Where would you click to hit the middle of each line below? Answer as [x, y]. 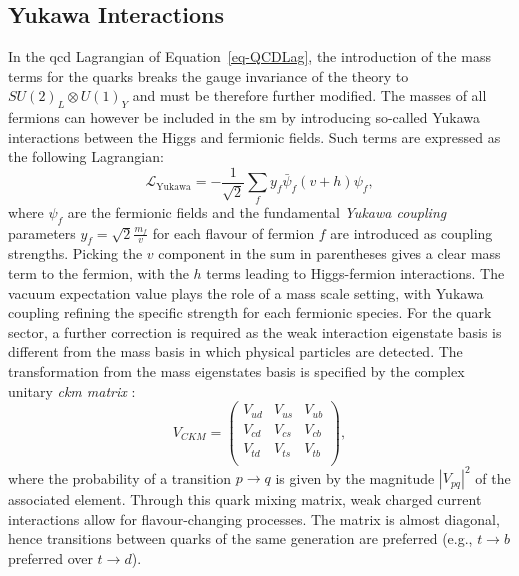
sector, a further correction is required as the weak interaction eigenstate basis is [255, 331]
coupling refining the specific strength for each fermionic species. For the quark [250, 312]
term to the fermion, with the [98, 272]
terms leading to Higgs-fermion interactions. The [355, 272]
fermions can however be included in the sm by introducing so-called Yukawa [244, 117]
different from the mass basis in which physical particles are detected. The [235, 351]
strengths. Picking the [75, 253]
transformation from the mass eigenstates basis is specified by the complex [236, 370]
